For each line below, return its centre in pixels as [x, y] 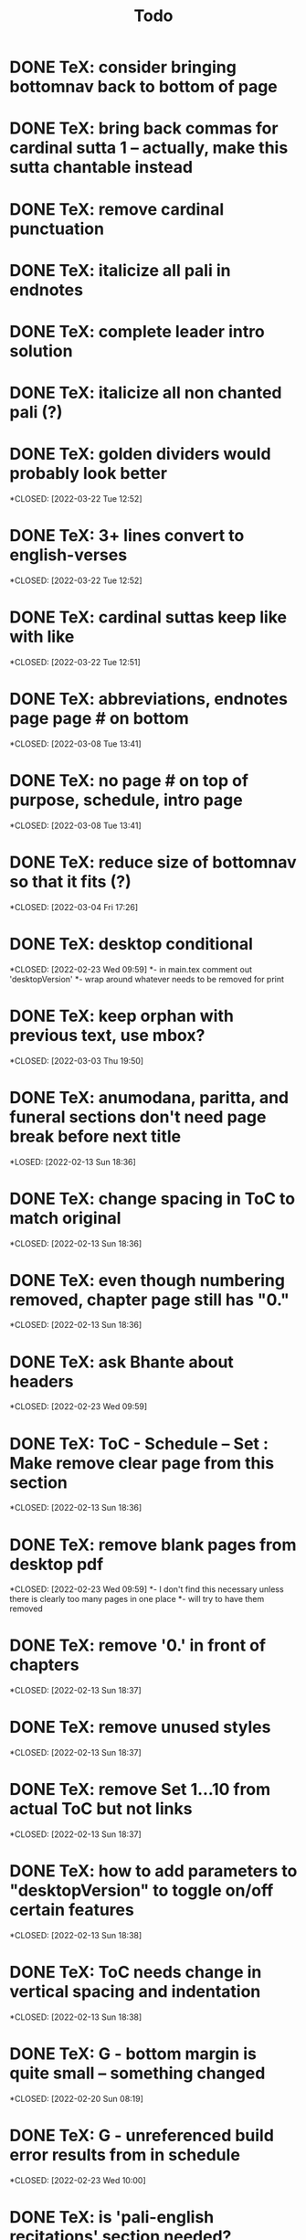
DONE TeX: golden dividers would [140, 454]
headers [42, 1381]
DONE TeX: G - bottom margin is [133, 2054]
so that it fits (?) [70, 882]
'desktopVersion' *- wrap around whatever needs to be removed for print [147, 979]
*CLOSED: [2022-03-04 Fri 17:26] [74, 907]
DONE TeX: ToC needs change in [136, 1973]
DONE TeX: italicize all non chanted [146, 393]
